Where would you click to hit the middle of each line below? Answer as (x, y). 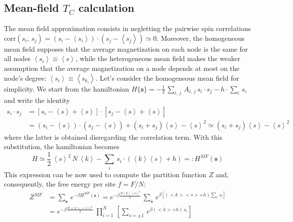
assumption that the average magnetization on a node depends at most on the (122, 68)
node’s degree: (25, 78)
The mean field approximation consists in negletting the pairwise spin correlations (128, 28)
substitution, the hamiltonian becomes (62, 146)
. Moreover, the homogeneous (201, 38)
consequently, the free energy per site (60, 184)
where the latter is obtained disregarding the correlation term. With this (113, 137)
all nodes (17, 58)
